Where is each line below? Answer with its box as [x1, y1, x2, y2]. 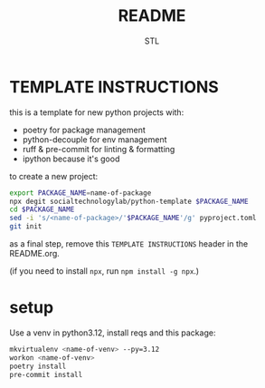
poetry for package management [22, 124, 147, 135]
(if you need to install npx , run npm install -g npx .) [9, 266, 200, 276]
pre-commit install [9, 370, 83, 379]
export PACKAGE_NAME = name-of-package [9, 188, 152, 198]
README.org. [9, 248, 61, 259]
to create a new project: [9, 170, 99, 181]
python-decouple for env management [22, 133, 167, 145]
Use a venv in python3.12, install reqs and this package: [9, 327, 216, 338]
